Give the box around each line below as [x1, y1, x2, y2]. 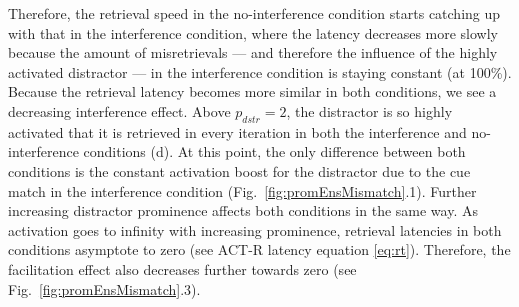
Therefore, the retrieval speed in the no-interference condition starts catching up [8, 3, 501, 23]
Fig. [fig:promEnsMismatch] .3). [8, 278, 201, 299]
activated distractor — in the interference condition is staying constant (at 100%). [8, 61, 512, 82]
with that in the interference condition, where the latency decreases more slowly [8, 22, 498, 43]
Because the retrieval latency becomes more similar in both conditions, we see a [8, 81, 497, 102]
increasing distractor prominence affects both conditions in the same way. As [8, 200, 478, 221]
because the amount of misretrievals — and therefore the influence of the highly [8, 42, 498, 63]
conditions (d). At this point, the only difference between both [83, 141, 466, 162]
